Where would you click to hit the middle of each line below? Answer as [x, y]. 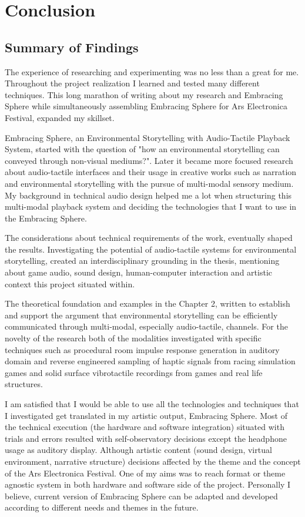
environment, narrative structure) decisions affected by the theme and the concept [153, 461]
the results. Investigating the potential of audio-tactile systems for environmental [151, 249]
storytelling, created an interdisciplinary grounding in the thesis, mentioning [142, 261]
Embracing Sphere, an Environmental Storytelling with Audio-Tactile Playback [148, 137]
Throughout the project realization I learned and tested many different [132, 83]
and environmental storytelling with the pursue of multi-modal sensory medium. [149, 183]
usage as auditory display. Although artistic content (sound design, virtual [138, 450]
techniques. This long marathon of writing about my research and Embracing [144, 94]
